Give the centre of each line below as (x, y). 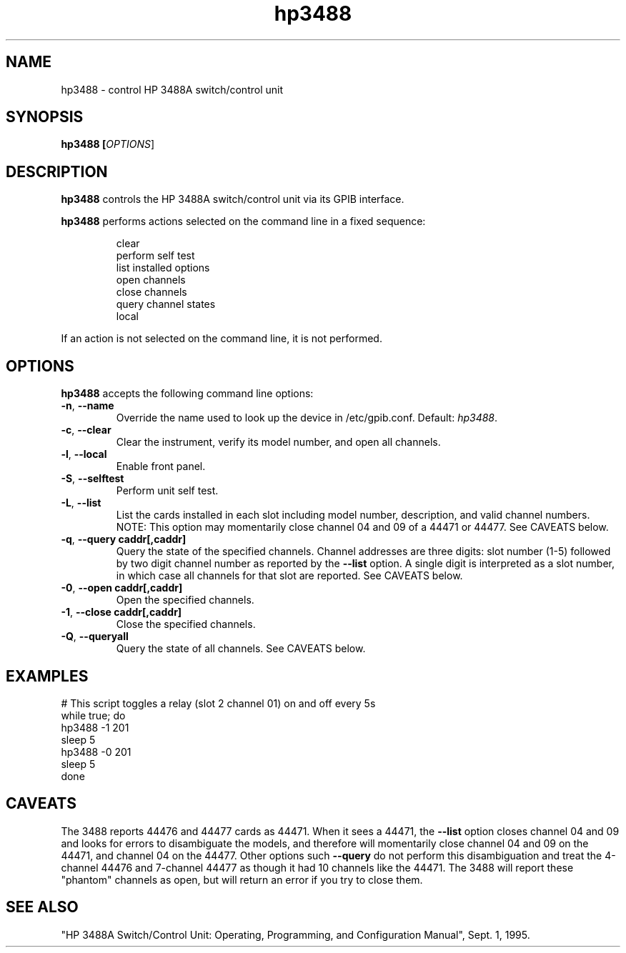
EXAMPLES (47, 676)
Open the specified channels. (185, 600)
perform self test (155, 256)
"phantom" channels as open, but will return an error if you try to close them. (242, 879)
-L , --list (81, 503)
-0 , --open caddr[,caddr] (122, 588)
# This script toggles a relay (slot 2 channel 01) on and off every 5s (218, 703)
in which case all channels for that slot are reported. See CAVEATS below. (289, 576)
